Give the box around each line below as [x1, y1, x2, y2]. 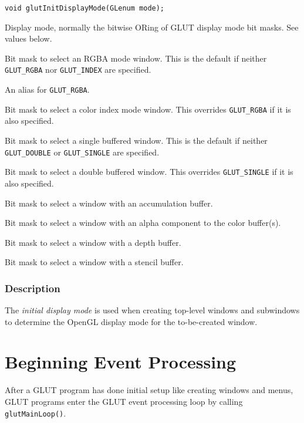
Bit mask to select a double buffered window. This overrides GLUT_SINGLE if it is [5, 165, 293, 178]
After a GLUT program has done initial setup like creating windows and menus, [5, 384, 293, 396]
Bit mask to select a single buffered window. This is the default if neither [5, 134, 268, 146]
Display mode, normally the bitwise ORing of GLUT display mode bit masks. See [5, 21, 299, 33]
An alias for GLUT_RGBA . [5, 83, 90, 96]
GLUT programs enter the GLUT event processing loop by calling [5, 395, 243, 407]
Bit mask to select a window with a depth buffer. [5, 236, 181, 248]
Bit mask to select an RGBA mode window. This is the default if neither [5, 52, 267, 64]
